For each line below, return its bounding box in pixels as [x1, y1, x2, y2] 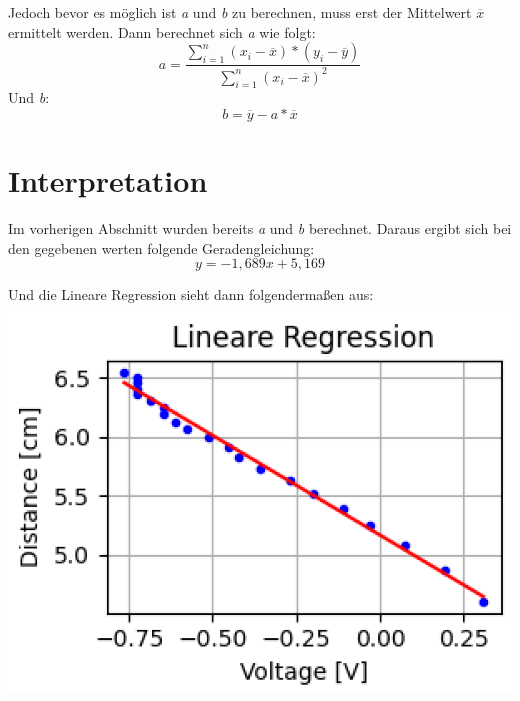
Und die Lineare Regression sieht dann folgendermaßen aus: [8, 284, 374, 305]
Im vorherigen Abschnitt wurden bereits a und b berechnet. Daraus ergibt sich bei [8, 218, 512, 239]
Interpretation [8, 160, 208, 201]
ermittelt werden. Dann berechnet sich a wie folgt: [8, 21, 316, 42]
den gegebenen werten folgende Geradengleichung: [8, 237, 315, 258]
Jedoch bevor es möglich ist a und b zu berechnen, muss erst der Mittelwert [8, 2, 472, 22]
